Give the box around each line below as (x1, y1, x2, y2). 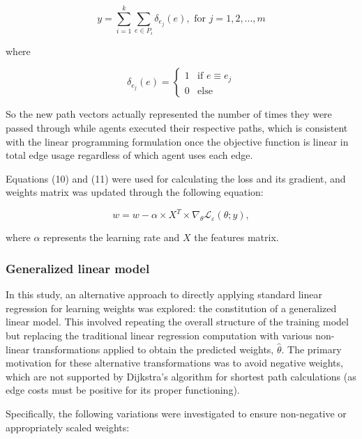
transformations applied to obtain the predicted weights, (32, 341, 274, 356)
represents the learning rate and (43, 230, 180, 245)
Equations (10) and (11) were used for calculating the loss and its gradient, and (6, 171, 346, 185)
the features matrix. (194, 230, 279, 245)
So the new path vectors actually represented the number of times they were (6, 107, 332, 121)
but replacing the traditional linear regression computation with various (6, 328, 312, 343)
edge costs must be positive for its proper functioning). (6, 383, 240, 397)
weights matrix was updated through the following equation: (6, 185, 264, 199)
